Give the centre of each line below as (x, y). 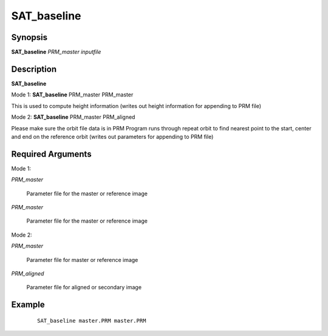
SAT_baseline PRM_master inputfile (56, 52)
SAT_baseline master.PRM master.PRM (92, 321)
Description (34, 69)
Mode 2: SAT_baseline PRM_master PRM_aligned (73, 117)
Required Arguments (51, 154)
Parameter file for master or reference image (82, 260)
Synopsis (29, 37)
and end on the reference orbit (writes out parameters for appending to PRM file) (112, 136)
